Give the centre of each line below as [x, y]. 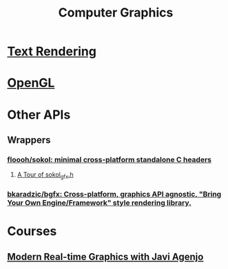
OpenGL [31, 83]
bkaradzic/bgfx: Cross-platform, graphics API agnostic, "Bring [114, 194]
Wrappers [29, 140]
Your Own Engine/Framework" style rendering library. [99, 203]
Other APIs [39, 114]
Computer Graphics [116, 13]
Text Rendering [52, 51]
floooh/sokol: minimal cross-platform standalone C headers [110, 159]
